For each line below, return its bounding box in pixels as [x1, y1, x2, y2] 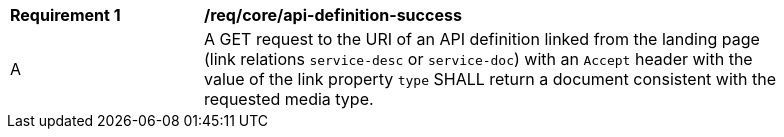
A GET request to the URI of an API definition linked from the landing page [204, 29, 760, 49]
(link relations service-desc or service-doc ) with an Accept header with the [204, 49, 753, 69]
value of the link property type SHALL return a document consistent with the [204, 69, 777, 89]
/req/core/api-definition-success [204, 5, 462, 25]
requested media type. [204, 89, 374, 109]
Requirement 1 [10, 5, 121, 25]
